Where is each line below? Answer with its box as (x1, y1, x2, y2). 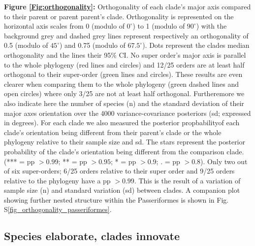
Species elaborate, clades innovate (4, 228, 180, 244)
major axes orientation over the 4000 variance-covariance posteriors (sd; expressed (4, 107, 251, 118)
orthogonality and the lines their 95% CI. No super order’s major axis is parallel (4, 49, 246, 60)
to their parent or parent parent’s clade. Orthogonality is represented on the (4, 11, 234, 21)
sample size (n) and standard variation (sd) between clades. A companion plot (4, 185, 240, 195)
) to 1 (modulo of (132, 21, 185, 31)
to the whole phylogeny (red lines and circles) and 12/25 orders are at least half (4, 59, 245, 70)
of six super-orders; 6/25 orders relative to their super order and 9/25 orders (4, 166, 235, 176)
